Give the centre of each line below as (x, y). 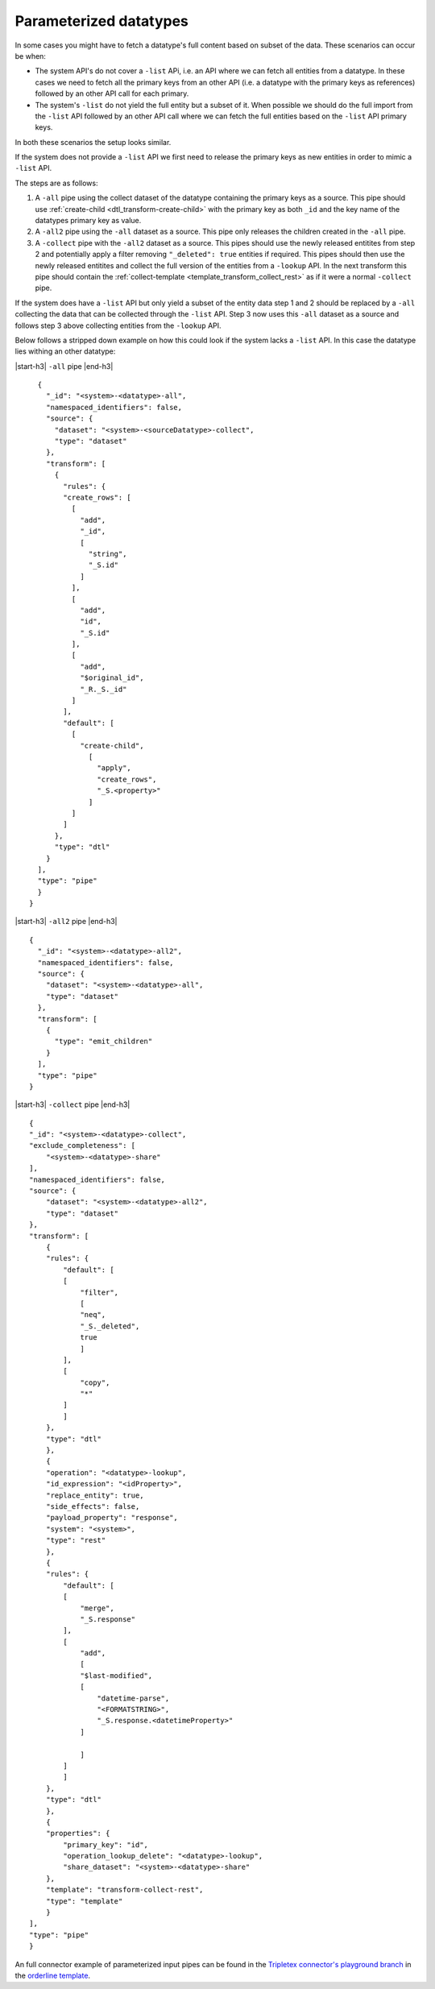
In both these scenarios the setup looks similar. (93, 142)
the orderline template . (53, 1975)
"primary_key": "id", (106, 1844)
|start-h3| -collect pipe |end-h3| (72, 1104)
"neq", (93, 1315)
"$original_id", (112, 678)
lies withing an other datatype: (65, 351)
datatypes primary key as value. (88, 221)
